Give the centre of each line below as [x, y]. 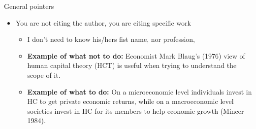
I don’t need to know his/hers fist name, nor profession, [111, 39]
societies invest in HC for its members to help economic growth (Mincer [136, 111]
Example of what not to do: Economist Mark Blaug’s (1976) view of [136, 55]
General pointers [29, 6]
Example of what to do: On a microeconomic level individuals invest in [140, 91]
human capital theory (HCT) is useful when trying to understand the [132, 65]
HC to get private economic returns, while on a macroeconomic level [130, 101]
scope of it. [44, 75]
